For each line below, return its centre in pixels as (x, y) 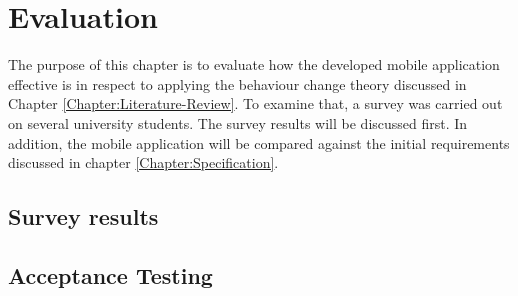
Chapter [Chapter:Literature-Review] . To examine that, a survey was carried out (255, 103)
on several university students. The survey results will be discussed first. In (238, 122)
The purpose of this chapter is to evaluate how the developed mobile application (254, 64)
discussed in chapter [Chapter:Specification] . (143, 162)
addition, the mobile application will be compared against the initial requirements (259, 142)
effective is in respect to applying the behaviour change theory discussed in (237, 83)
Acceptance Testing (110, 274)
